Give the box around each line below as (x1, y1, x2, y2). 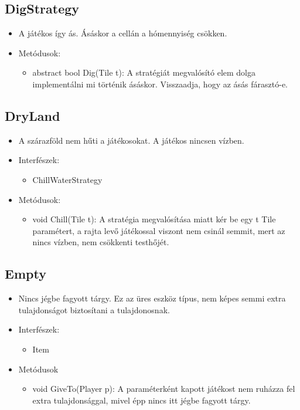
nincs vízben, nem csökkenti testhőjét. (32, 236, 169, 248)
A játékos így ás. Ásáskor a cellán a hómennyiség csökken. (18, 27, 227, 39)
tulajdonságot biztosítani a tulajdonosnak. (18, 303, 170, 316)
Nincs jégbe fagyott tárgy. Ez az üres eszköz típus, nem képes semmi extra (18, 292, 286, 304)
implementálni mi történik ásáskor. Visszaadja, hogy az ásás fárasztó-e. (32, 77, 288, 90)
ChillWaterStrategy (32, 173, 103, 185)
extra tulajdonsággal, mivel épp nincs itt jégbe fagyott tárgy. (32, 394, 251, 406)
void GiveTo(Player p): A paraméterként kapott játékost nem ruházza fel (32, 382, 295, 395)
